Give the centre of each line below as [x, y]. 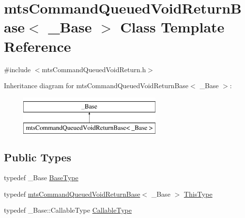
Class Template [172, 27]
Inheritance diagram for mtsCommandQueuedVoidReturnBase [96, 86]
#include [17, 69]
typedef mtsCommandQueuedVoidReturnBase [72, 194]
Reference [38, 46]
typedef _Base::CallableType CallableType [68, 210]
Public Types [38, 157]
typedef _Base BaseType [41, 178]
